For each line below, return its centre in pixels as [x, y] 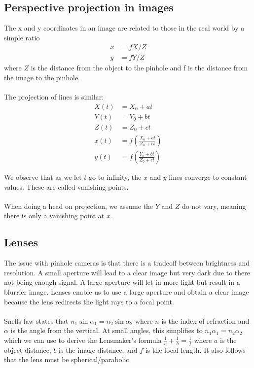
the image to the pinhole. [42, 78]
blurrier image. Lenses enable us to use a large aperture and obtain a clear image [127, 291]
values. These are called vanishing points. [66, 186]
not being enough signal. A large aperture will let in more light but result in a [122, 282]
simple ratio [22, 37]
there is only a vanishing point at [54, 216]
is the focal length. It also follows [195, 350]
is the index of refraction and [205, 320]
